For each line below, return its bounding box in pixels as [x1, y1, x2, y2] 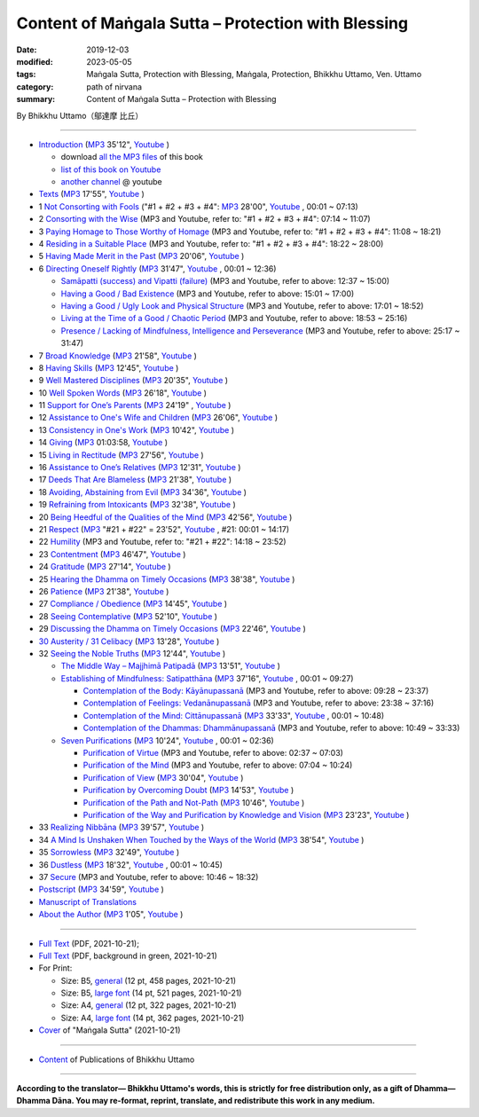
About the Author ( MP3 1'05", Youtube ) [38, 909, 184, 920]
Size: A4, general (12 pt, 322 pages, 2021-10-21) [60, 1000, 237, 1011]
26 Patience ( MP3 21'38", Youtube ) [38, 586, 169, 596]
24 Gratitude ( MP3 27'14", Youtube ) [38, 562, 172, 572]
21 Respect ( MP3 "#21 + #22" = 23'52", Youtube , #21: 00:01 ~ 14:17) [38, 524, 290, 534]
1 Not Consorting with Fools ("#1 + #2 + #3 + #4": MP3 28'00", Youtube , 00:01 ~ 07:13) [38, 201, 358, 212]
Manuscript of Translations [38, 896, 137, 907]
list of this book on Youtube [60, 164, 161, 175]
